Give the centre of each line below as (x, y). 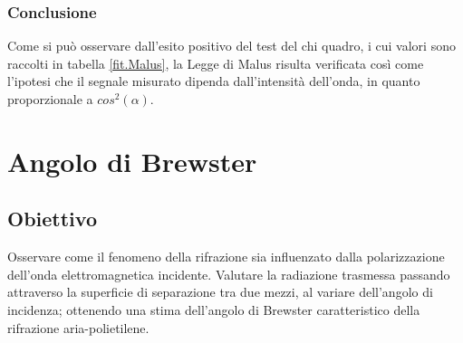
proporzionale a (50, 99)
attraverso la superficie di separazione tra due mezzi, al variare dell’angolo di (220, 292)
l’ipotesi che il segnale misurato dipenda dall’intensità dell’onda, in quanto (214, 81)
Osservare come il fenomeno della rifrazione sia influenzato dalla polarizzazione (226, 257)
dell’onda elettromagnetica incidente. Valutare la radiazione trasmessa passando (229, 274)
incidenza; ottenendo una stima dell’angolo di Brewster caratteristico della (214, 309)
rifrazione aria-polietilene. (78, 327)
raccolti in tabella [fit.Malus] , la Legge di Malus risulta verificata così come (216, 63)
